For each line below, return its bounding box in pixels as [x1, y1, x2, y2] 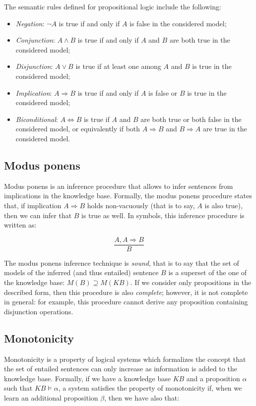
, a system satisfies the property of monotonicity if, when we [58, 383, 242, 393]
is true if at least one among [75, 61, 161, 71]
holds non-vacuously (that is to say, [87, 200, 195, 210]
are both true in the [169, 35, 230, 45]
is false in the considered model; [129, 18, 227, 28]
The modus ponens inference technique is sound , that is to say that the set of [4, 257, 239, 268]
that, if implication [4, 200, 62, 210]
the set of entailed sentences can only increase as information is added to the [4, 363, 237, 374]
